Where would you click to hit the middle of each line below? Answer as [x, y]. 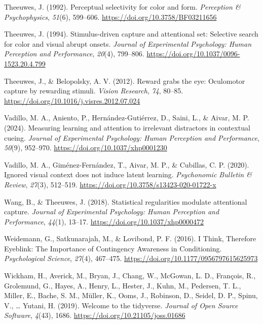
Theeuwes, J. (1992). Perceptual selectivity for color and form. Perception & [122, 7]
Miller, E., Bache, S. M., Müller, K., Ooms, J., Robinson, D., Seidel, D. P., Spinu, [131, 295]
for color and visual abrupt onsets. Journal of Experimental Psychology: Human [128, 43]
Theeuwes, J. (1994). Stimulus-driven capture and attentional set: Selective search [131, 34]
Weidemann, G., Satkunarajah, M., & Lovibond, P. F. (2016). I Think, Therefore [130, 238]
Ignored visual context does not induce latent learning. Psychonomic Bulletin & [128, 174]
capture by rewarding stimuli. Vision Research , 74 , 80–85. [94, 91]
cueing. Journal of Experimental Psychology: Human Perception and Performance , [132, 137]
